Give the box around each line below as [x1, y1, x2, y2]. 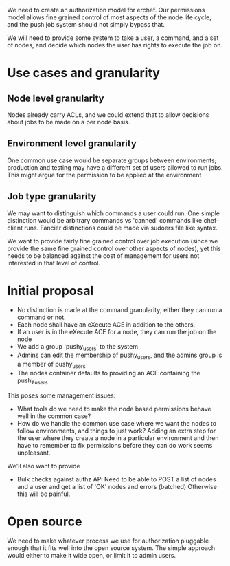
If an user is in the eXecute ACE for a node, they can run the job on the [16, 327, 217, 336]
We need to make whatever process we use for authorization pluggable [7, 536, 209, 545]
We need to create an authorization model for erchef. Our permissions [7, 6, 205, 14]
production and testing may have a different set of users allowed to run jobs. [7, 163, 223, 171]
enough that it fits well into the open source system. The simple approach [7, 543, 216, 552]
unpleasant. [16, 448, 51, 457]
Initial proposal [7, 283, 94, 298]
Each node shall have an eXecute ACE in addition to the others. [16, 320, 196, 329]
